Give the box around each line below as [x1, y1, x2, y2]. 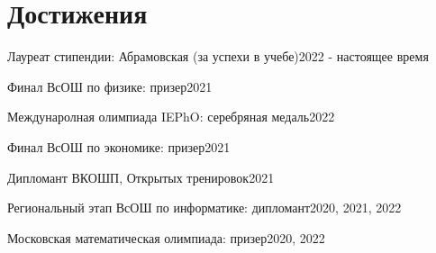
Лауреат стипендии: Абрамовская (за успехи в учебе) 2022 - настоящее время [7, 47, 429, 66]
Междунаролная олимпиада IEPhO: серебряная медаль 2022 [7, 107, 335, 126]
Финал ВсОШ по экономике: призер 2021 [7, 137, 231, 156]
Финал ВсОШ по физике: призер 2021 [7, 77, 213, 95]
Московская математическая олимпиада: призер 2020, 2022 [7, 228, 325, 247]
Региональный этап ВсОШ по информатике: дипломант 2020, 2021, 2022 [7, 198, 402, 217]
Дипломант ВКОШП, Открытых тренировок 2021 [7, 167, 275, 186]
